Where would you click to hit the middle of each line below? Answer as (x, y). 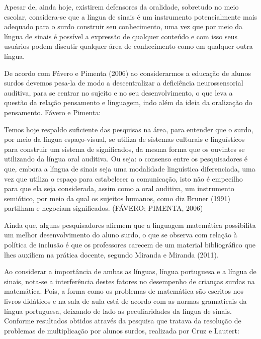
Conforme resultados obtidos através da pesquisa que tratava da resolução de (123, 321)
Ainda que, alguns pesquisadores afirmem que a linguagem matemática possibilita (130, 225)
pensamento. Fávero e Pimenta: (53, 112)
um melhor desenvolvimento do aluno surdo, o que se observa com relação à (121, 235)
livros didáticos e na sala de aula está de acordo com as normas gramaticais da (125, 301)
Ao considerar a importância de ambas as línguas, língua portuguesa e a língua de (130, 271)
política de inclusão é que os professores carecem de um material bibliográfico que (130, 245)
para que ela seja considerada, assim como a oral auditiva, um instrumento (119, 188)
